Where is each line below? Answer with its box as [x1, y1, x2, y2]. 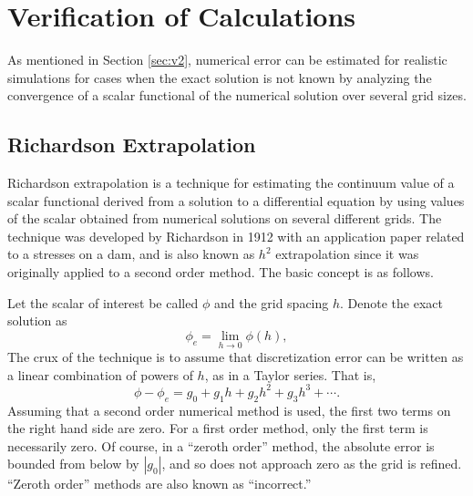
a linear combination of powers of [7, 365, 193, 384]
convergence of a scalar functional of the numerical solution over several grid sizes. [7, 86, 467, 105]
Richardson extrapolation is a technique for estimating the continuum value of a [7, 173, 455, 192]
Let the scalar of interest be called [7, 293, 199, 312]
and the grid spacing [213, 293, 329, 312]
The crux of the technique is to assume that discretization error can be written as [7, 347, 464, 367]
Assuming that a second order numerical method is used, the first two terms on [7, 400, 451, 419]
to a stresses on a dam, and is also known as [7, 244, 255, 263]
